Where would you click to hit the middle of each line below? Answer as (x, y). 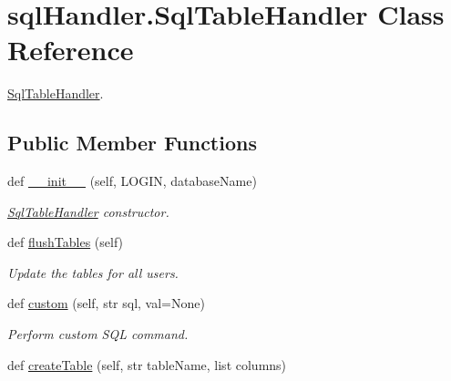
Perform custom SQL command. (98, 334)
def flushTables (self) (66, 242)
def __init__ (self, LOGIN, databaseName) (132, 181)
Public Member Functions (132, 143)
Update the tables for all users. (93, 272)
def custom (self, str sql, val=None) (106, 303)
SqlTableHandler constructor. (88, 211)
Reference (71, 50)
